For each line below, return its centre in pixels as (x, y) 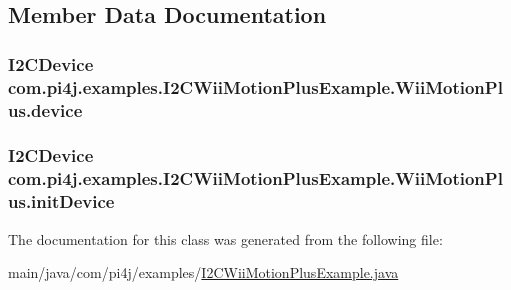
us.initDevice (61, 201)
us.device (45, 109)
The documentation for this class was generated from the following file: (225, 238)
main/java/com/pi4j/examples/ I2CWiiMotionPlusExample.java (203, 272)
